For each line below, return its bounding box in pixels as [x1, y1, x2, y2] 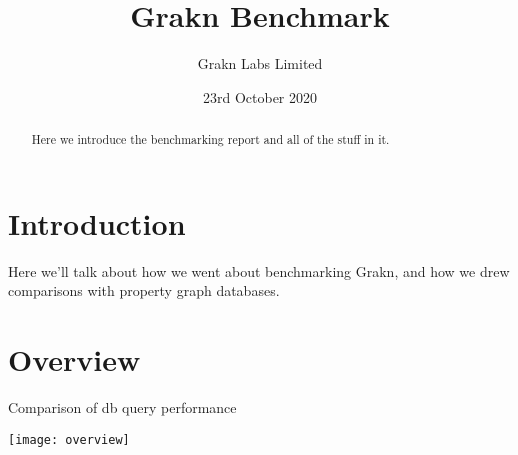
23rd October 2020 [202, 86, 318, 107]
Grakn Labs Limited [197, 53, 323, 74]
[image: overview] [8, 432, 130, 447]
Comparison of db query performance [8, 397, 237, 418]
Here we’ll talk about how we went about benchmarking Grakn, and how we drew [8, 260, 510, 281]
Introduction [8, 202, 186, 243]
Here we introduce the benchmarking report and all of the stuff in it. [31, 131, 390, 148]
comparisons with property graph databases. [8, 280, 280, 301]
